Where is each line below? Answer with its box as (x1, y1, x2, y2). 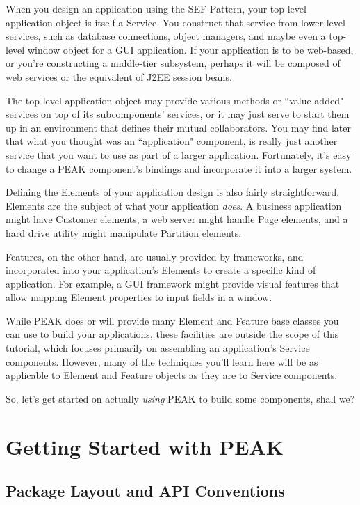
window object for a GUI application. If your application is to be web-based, (27, 42, 354, 56)
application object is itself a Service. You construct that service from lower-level (6, 15, 345, 29)
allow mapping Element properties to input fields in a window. (6, 290, 272, 304)
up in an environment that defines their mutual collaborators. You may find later (6, 120, 352, 134)
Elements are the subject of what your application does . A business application (6, 198, 342, 212)
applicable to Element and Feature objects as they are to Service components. (6, 368, 338, 382)
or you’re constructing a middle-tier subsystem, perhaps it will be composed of (6, 56, 341, 70)
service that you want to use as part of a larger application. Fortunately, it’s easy (6, 147, 352, 162)
